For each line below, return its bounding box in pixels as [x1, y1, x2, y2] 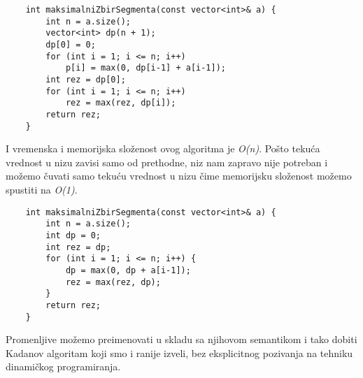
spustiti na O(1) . [6, 182, 78, 196]
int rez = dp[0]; [45, 74, 126, 85]
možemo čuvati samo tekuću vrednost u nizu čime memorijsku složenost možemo [6, 168, 352, 183]
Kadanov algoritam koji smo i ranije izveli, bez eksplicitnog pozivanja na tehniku [6, 345, 353, 360]
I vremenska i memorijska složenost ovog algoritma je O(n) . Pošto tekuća [6, 141, 320, 156]
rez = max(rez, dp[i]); [65, 98, 176, 108]
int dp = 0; [45, 230, 101, 240]
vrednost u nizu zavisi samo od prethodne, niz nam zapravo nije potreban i [6, 154, 328, 169]
